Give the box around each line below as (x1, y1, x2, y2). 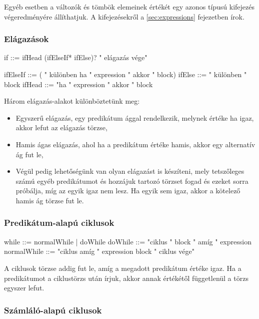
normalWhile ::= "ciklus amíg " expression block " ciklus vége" (4, 246, 195, 256)
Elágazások (4, 33, 49, 45)
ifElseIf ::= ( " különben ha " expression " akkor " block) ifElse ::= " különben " (4, 69, 247, 79)
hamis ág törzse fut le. (15, 195, 84, 205)
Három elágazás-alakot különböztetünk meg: (4, 96, 140, 106)
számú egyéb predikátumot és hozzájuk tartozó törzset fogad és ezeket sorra (15, 175, 248, 186)
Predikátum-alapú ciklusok (4, 216, 114, 229)
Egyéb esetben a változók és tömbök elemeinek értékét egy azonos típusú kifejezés (4, 2, 255, 12)
